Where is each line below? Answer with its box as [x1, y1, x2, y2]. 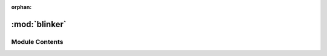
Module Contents [11, 37, 64, 46]
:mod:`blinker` [11, 19, 67, 30]
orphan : [11, 4, 32, 10]
